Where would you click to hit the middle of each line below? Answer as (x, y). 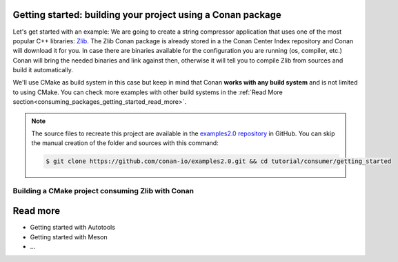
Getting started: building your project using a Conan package (147, 15)
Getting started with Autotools (72, 228)
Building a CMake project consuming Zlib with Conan (103, 190)
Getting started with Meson (69, 237)
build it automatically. (43, 70)
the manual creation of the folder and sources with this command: (125, 143)
